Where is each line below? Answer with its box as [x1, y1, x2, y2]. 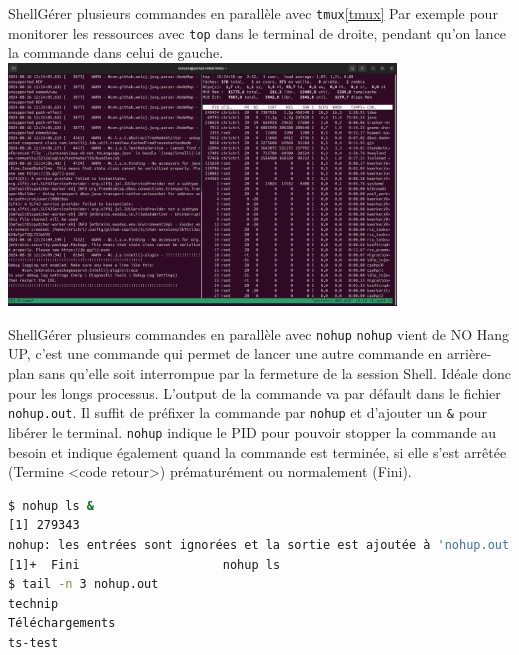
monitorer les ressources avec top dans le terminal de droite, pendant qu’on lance [8, 22, 507, 43]
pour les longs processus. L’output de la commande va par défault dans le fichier [8, 382, 501, 403]
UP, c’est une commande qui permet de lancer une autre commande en [8, 343, 443, 364]
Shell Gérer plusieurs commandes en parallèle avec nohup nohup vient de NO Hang [8, 323, 510, 344]
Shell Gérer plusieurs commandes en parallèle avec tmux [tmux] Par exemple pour [8, 3, 498, 23]
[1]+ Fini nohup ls [8, 557, 281, 572]
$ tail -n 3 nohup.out [8, 577, 159, 592]
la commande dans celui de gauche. [8, 42, 224, 63]
